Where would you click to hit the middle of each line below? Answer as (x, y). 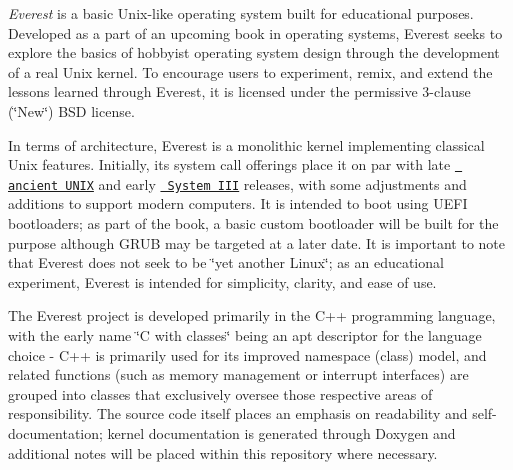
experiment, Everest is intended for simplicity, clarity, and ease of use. (222, 281)
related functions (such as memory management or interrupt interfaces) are (238, 374)
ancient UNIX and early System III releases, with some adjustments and (237, 183)
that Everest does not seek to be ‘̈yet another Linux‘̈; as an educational (226, 262)
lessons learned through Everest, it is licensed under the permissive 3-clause (239, 91)
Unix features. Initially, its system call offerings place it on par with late (229, 164)
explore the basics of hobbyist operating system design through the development (254, 52)
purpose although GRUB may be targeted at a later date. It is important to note (257, 242)
